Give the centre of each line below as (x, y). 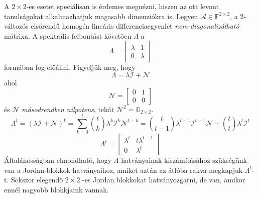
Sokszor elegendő (37, 180)
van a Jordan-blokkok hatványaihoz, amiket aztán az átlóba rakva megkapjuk (123, 170)
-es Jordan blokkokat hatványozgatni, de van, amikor (164, 180)
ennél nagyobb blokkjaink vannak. (56, 190)
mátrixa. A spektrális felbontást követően (68, 35)
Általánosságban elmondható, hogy (58, 160)
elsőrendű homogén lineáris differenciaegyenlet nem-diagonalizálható (135, 26)
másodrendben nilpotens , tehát (68, 109)
